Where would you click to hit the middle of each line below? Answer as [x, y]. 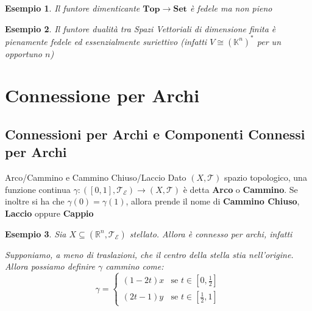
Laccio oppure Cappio [49, 213]
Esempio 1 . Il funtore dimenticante [73, 8]
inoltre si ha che [35, 201]
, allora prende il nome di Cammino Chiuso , [213, 201]
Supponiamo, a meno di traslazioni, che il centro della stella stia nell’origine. [149, 254]
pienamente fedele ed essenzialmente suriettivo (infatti [106, 41]
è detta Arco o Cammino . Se [240, 189]
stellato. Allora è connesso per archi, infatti [211, 233]
